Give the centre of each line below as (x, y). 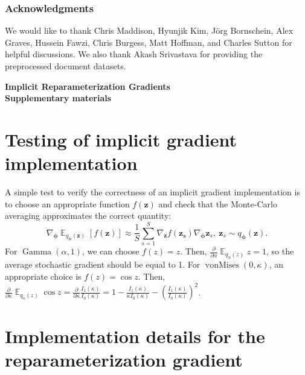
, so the (280, 251)
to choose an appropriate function (67, 203)
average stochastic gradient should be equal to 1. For (103, 264)
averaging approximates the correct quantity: (88, 216)
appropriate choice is (43, 276)
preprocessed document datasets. (66, 66)
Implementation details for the (135, 336)
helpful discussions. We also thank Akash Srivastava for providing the (134, 54)
